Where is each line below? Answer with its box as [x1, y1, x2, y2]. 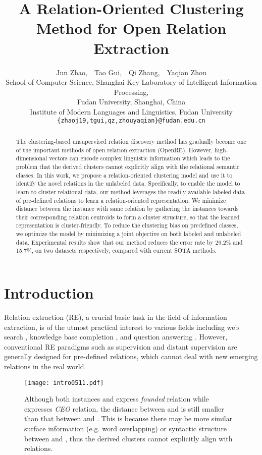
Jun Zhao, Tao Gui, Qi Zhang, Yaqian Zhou [56, 67, 206, 77]
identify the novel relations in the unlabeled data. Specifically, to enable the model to [16, 179, 240, 188]
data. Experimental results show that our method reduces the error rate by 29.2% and [16, 238, 243, 246]
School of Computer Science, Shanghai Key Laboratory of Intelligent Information [6, 77, 257, 87]
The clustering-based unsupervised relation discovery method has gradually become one [16, 137, 246, 145]
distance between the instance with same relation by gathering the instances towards [16, 204, 239, 213]
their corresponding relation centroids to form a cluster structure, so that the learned [16, 212, 240, 221]
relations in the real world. [4, 361, 86, 372]
